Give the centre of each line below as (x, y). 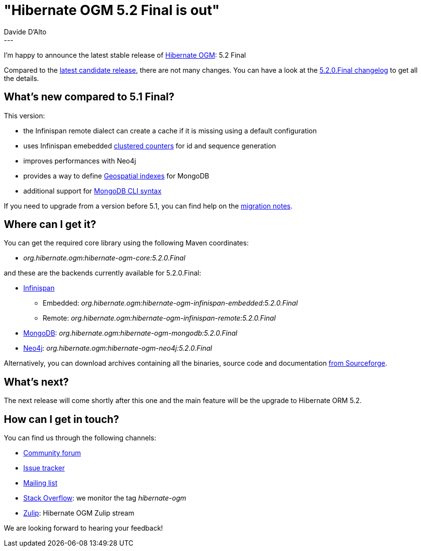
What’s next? (36, 382)
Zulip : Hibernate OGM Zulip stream (79, 513)
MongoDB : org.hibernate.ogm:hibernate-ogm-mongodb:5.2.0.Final (130, 333)
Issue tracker (44, 468)
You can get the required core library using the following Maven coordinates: (126, 243)
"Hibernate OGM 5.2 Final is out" (112, 10)
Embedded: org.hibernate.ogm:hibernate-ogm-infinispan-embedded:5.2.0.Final (170, 303)
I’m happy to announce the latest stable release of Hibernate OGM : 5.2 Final (125, 55)
